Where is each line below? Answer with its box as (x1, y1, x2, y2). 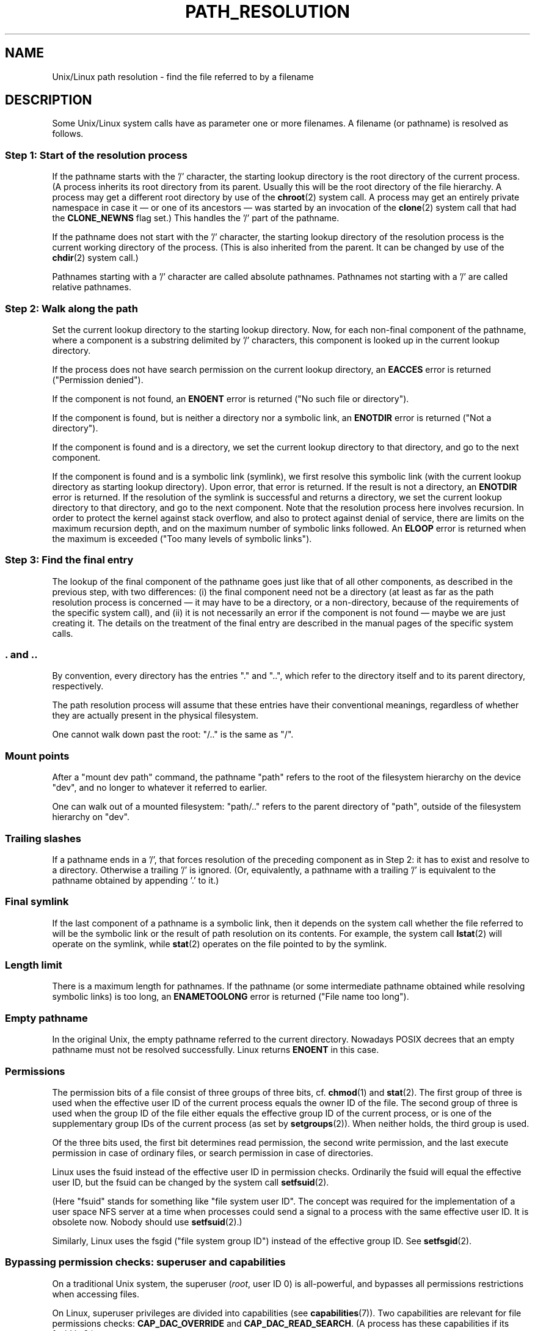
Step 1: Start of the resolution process (5, 148, 187, 161)
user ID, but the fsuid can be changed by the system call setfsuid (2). (52, 1176, 329, 1187)
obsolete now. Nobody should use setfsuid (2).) (52, 1216, 242, 1227)
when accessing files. (52, 1288, 140, 1299)
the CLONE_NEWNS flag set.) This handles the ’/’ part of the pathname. (52, 213, 340, 224)
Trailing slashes (5, 832, 81, 845)
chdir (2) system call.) (52, 252, 139, 263)
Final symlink (5, 895, 69, 908)
